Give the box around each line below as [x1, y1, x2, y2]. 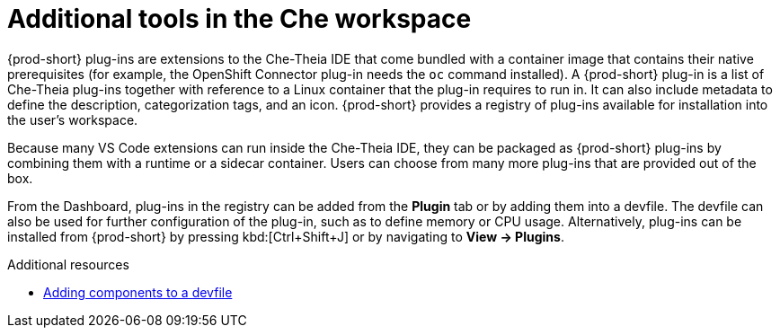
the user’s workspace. [7, 111, 138, 128]
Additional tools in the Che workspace [7, 4, 472, 34]
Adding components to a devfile [43, 284, 233, 300]
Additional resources [7, 256, 129, 272]
